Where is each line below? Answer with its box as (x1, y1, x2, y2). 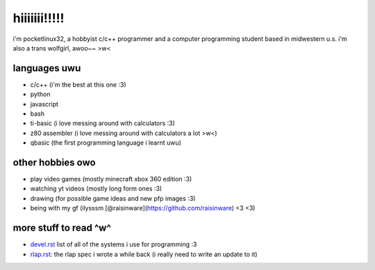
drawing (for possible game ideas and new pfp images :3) (30, 194, 196, 202)
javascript (30, 100, 59, 108)
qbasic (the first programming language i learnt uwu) (30, 138, 182, 147)
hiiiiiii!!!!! (12, 10, 65, 26)
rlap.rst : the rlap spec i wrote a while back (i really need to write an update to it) (30, 250, 258, 258)
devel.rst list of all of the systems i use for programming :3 (30, 240, 197, 249)
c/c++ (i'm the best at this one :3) (30, 80, 126, 89)
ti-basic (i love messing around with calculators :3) (30, 119, 175, 127)
